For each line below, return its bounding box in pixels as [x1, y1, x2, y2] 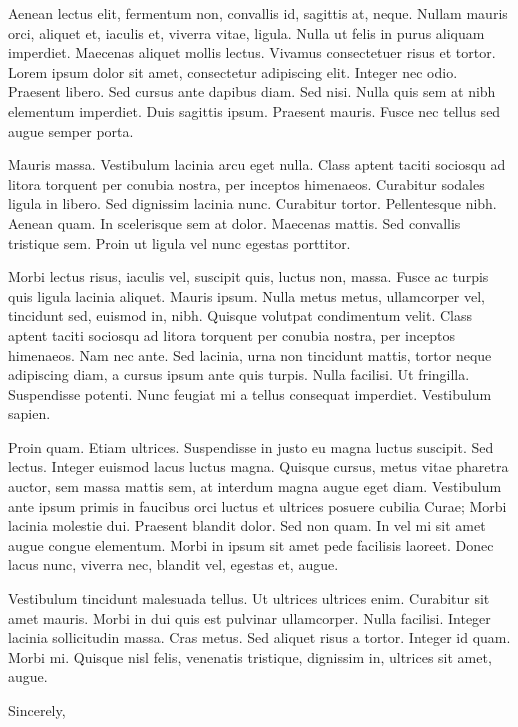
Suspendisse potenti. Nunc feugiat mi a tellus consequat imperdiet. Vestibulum [8, 383, 492, 404]
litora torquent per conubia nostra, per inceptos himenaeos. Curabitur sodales [8, 173, 485, 194]
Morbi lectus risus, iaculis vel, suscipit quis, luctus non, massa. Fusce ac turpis [8, 266, 489, 287]
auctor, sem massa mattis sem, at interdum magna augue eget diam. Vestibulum [8, 476, 502, 497]
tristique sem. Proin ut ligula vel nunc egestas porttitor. [8, 232, 351, 253]
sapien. [8, 403, 51, 424]
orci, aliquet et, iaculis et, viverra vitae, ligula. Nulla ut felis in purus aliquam [8, 22, 485, 43]
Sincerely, [8, 700, 66, 720]
